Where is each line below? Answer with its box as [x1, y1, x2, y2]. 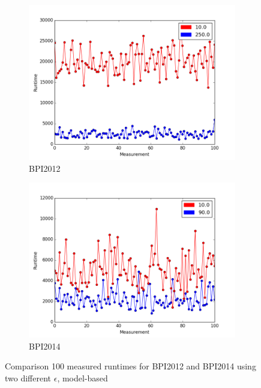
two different [5, 371, 52, 384]
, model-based [57, 371, 108, 384]
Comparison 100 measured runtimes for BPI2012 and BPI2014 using [5, 360, 256, 372]
